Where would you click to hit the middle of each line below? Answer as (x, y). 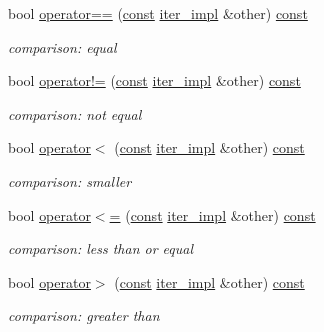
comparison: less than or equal (101, 248)
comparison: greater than (84, 315)
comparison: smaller (70, 180)
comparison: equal (62, 46)
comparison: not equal (75, 113)
